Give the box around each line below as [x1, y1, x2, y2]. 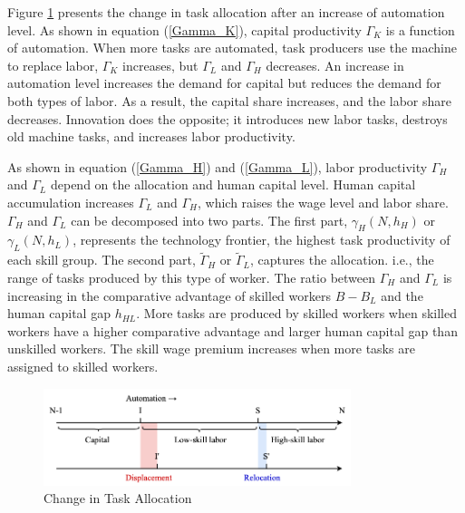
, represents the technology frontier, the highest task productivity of [73, 230, 450, 249]
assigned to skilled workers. [7, 356, 159, 375]
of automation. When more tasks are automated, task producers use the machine [7, 38, 457, 57]
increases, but [122, 55, 199, 74]
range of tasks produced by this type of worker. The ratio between [7, 267, 376, 286]
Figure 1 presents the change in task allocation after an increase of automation [7, 3, 445, 21]
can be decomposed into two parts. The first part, [71, 210, 348, 229]
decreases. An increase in [266, 55, 404, 74]
